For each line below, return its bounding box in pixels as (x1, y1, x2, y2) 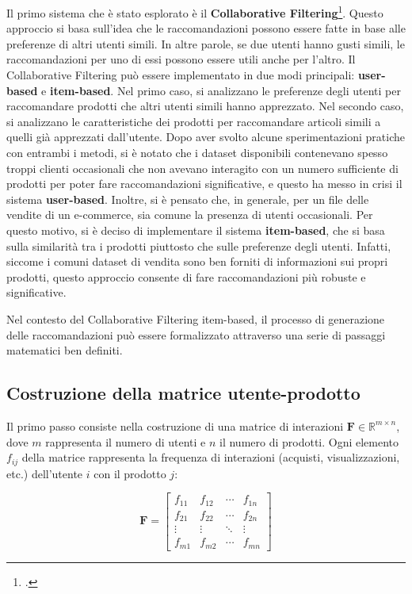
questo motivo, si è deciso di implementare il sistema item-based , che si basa (6, 221, 385, 238)
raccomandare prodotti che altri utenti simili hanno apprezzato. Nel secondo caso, (6, 98, 404, 114)
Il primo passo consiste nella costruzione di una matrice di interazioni (6, 417, 344, 434)
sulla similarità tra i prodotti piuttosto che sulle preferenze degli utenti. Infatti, (6, 237, 391, 254)
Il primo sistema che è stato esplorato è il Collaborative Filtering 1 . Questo (6, 2, 383, 21)
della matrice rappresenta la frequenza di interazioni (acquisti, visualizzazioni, (21, 449, 400, 466)
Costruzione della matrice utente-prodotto (6, 381, 360, 405)
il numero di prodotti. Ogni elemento (219, 433, 399, 450)
